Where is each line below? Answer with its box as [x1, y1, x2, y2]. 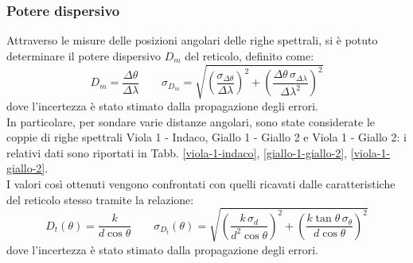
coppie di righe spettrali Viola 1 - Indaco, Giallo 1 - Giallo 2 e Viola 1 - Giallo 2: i [6, 129, 407, 145]
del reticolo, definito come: [185, 47, 314, 64]
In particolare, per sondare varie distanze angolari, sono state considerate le [6, 113, 376, 130]
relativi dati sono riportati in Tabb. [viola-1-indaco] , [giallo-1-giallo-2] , [6, 144, 348, 161]
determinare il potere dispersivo [6, 47, 161, 64]
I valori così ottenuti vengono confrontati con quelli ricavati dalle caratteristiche [6, 175, 395, 191]
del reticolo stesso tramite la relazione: [6, 191, 194, 207]
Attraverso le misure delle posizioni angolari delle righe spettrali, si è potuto [6, 32, 378, 48]
